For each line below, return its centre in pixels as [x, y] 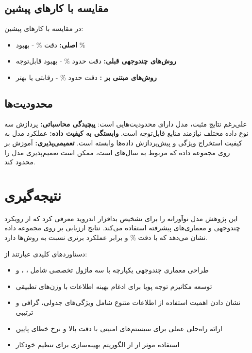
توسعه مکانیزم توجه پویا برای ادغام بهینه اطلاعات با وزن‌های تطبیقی [114, 286]
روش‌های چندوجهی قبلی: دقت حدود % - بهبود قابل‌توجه [96, 61]
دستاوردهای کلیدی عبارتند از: [46, 253]
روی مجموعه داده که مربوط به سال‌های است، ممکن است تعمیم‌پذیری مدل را [117, 152]
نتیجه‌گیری [33, 195]
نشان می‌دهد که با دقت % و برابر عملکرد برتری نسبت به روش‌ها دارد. [106, 237]
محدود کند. [20, 162]
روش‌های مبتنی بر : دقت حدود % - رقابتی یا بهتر [86, 77]
